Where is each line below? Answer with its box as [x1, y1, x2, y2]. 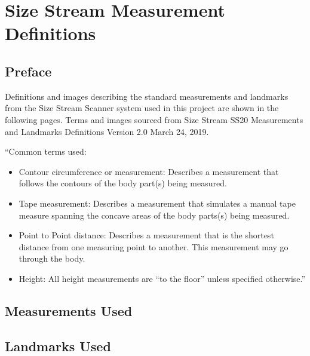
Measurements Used [5, 301, 133, 320]
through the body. [19, 252, 85, 265]
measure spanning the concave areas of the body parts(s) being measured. [19, 208, 290, 221]
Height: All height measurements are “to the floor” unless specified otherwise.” [19, 272, 306, 284]
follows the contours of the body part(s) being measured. [19, 177, 227, 189]
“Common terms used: [5, 145, 87, 158]
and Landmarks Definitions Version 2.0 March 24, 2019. [5, 125, 209, 137]
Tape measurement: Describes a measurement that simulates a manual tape [19, 197, 296, 209]
